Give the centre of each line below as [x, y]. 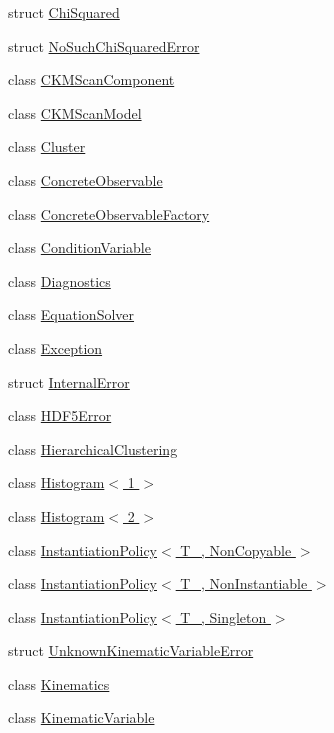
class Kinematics [59, 683]
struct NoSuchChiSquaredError [104, 45]
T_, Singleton [223, 616]
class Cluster [47, 146]
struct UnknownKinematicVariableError [131, 650]
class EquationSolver [71, 314]
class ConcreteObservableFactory [109, 213]
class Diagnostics [59, 280]
